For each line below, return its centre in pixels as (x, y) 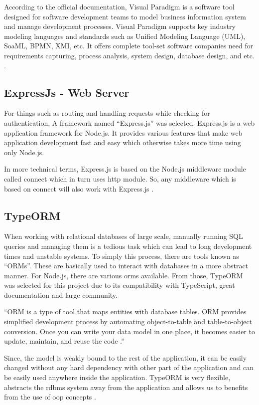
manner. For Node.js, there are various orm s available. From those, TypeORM (124, 275)
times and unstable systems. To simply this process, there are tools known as (122, 256)
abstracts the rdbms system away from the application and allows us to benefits (126, 387)
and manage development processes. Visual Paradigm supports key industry (120, 26)
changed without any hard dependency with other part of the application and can (129, 367)
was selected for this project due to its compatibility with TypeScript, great (120, 285)
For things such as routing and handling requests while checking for (107, 113)
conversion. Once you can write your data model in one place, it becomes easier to (129, 331)
